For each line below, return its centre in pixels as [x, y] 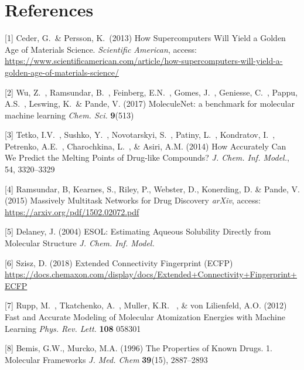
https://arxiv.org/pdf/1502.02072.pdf [72, 211]
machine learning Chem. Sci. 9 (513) [69, 115]
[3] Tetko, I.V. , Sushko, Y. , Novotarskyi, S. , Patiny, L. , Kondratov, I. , [140, 135]
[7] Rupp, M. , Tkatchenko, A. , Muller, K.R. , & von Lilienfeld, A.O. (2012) [146, 305]
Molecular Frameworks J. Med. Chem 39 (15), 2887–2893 [106, 359]
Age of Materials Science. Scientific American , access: [101, 49]
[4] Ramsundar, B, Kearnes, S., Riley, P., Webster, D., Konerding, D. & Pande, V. [152, 189]
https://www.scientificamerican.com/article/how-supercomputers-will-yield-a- [144, 61]
